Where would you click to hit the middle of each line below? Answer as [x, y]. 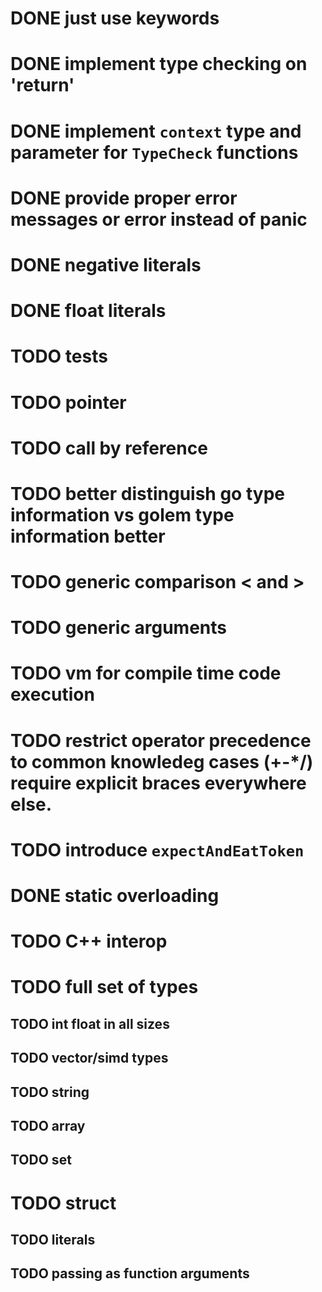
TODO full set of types [104, 987]
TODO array [48, 1125]
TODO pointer [68, 402]
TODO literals [53, 1239]
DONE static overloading [115, 896]
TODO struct [63, 1203]
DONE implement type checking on [159, 64]
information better [88, 536]
